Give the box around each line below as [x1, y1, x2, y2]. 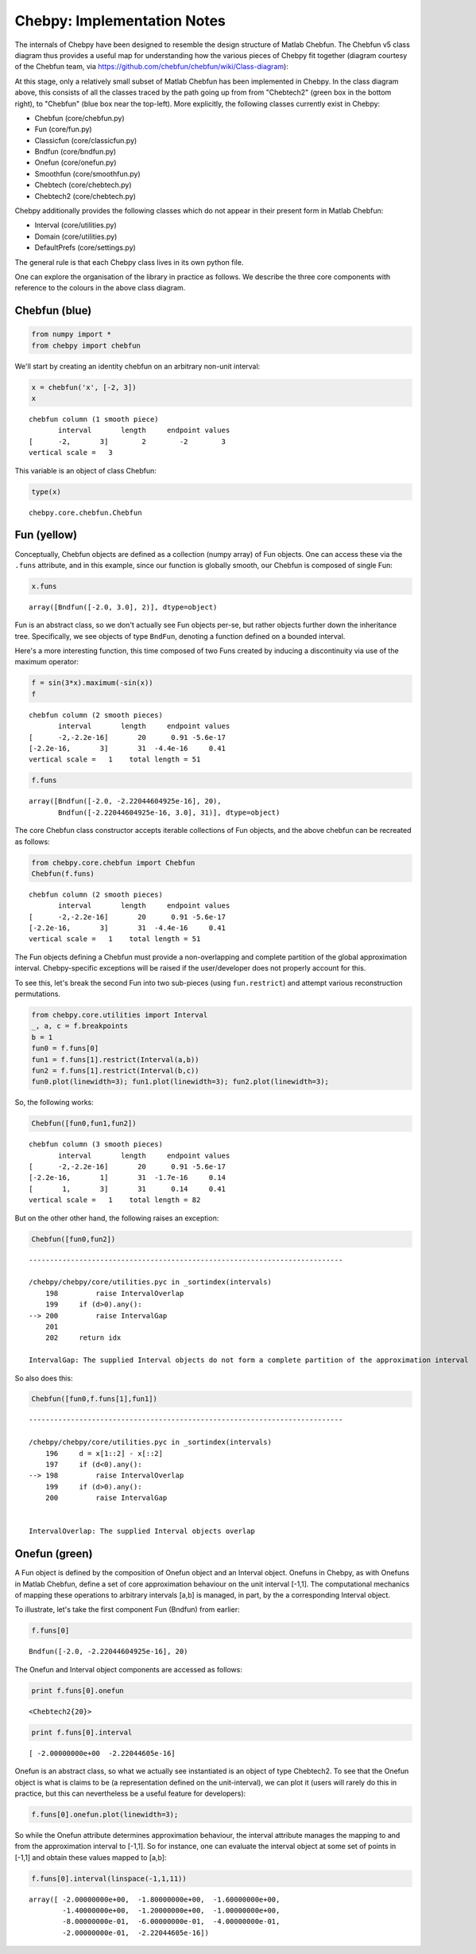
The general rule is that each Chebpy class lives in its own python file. [14, 257, 244, 267]
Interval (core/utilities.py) [34, 220, 117, 230]
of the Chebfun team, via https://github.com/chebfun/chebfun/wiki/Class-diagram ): [14, 62, 289, 72]
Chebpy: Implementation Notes [14, 12, 226, 29]
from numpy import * [31, 330, 111, 339]
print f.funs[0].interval [31, 1727, 133, 1737]
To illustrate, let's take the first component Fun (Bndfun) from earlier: [14, 1605, 240, 1614]
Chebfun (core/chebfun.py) [34, 113, 125, 123]
